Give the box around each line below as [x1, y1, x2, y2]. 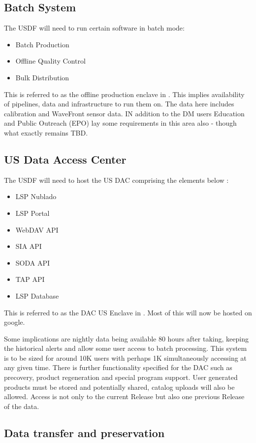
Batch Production [15, 39, 69, 49]
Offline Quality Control [15, 56, 86, 66]
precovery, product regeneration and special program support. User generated [4, 372, 238, 382]
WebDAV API [15, 224, 59, 235]
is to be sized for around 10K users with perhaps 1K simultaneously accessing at [4, 352, 247, 363]
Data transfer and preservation [4, 425, 165, 440]
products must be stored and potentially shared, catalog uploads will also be [4, 381, 235, 392]
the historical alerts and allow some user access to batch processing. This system [4, 343, 247, 353]
